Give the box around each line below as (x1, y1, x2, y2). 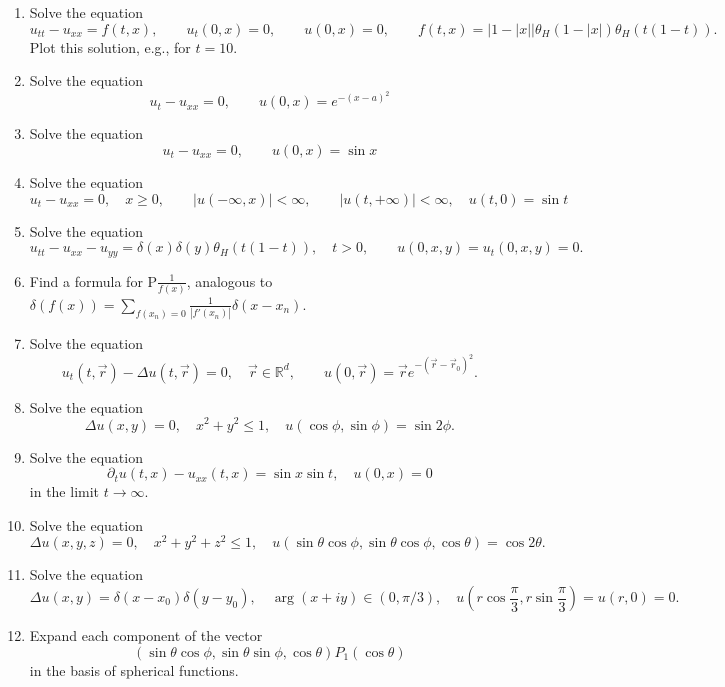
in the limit (29, 481, 100, 502)
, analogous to (186, 270, 273, 291)
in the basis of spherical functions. (29, 659, 239, 680)
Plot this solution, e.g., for (29, 36, 191, 57)
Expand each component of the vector (29, 625, 263, 645)
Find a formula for (29, 270, 143, 291)
